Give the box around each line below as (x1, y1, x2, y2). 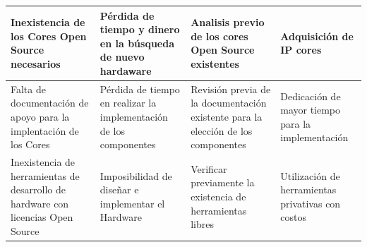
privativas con (280, 195, 341, 210)
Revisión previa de (191, 81, 271, 96)
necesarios (11, 56, 61, 71)
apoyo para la (11, 109, 70, 123)
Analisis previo (191, 15, 265, 30)
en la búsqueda (100, 35, 175, 50)
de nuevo (100, 49, 145, 64)
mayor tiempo (280, 102, 341, 117)
